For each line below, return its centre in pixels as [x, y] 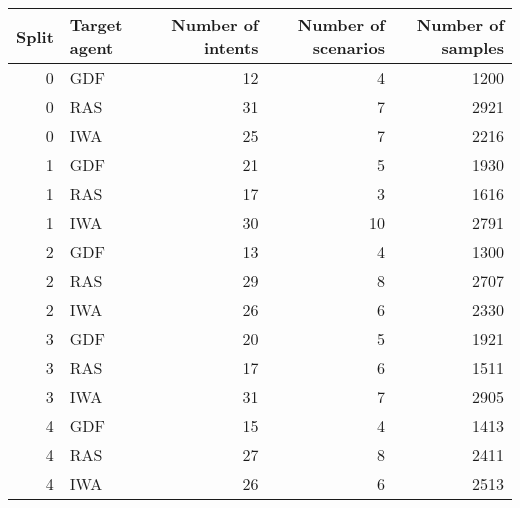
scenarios [348, 47]
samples [472, 47]
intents [231, 47]
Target [96, 24]
